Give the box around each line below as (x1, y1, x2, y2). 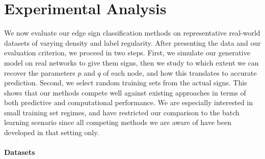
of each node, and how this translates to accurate (103, 67, 257, 78)
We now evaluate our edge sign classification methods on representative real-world (4, 27, 260, 38)
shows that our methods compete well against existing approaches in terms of (4, 87, 246, 98)
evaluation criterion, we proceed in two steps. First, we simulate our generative (4, 47, 250, 58)
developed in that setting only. (4, 127, 99, 138)
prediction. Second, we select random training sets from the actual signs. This (4, 77, 247, 88)
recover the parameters (4, 67, 75, 78)
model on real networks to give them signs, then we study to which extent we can (4, 57, 259, 68)
